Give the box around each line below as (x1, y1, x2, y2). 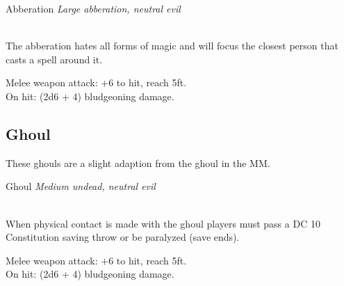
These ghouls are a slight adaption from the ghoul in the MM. (6, 155, 270, 170)
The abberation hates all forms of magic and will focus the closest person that (6, 38, 338, 53)
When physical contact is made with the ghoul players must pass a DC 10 (6, 216, 320, 230)
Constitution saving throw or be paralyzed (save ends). (6, 230, 240, 244)
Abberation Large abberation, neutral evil (6, 1, 181, 15)
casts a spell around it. (6, 51, 103, 66)
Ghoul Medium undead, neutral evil (6, 179, 156, 193)
